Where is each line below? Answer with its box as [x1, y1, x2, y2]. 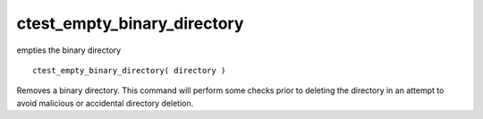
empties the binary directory [16, 45, 122, 55]
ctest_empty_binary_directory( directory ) [32, 65, 226, 75]
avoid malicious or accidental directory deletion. [16, 98, 194, 108]
